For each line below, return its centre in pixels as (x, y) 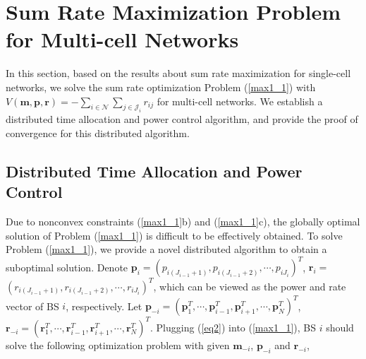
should (340, 327)
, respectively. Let (104, 306)
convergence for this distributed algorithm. (98, 133)
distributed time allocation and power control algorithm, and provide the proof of (182, 119)
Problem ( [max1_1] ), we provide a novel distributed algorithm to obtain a (166, 249)
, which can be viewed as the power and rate (250, 286)
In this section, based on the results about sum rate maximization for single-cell (178, 73)
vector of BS (32, 306)
